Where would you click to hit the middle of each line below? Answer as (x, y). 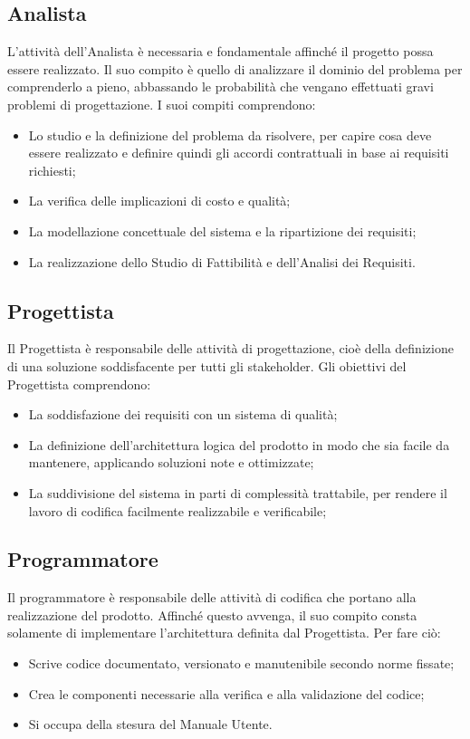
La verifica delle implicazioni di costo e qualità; (159, 201)
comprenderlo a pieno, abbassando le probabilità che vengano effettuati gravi (221, 86)
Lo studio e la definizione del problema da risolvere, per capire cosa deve (230, 134)
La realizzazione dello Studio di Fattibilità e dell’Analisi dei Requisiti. (222, 261)
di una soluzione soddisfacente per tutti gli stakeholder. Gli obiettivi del (207, 365)
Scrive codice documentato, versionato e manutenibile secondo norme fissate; (241, 663)
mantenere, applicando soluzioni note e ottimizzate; (171, 462)
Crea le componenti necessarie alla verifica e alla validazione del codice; (226, 693)
